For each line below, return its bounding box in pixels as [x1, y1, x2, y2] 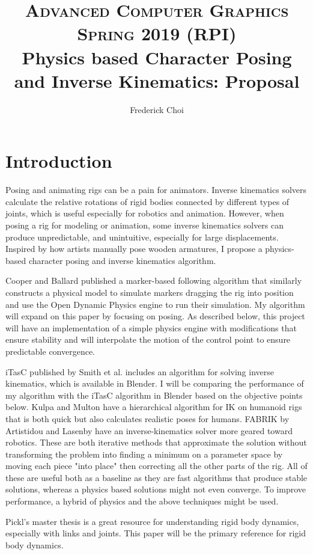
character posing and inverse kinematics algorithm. [28, 254, 216, 266]
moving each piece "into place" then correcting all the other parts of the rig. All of [5, 459, 308, 472]
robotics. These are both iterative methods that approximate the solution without [5, 436, 307, 449]
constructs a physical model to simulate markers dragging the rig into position [5, 286, 294, 298]
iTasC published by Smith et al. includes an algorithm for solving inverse [5, 365, 274, 378]
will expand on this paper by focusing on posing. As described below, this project [5, 310, 305, 322]
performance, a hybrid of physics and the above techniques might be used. [5, 495, 279, 507]
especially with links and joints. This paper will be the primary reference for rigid [5, 527, 306, 539]
